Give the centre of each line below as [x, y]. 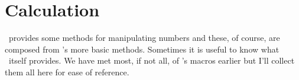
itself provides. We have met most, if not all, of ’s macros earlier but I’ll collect [152, 60]
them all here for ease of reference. [67, 72]
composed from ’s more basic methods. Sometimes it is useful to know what [142, 49]
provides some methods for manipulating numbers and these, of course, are [144, 38]
